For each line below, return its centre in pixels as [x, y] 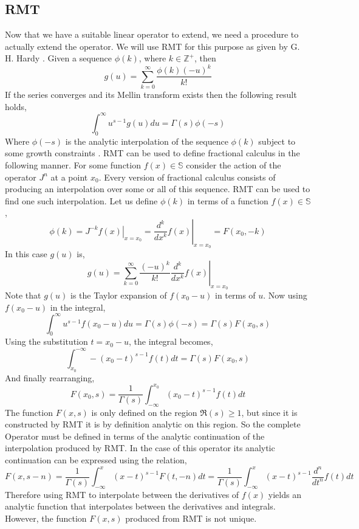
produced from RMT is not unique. [191, 518]
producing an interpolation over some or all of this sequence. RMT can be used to [158, 189]
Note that [23, 295]
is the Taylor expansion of [119, 295]
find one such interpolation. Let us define [81, 200]
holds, [16, 106]
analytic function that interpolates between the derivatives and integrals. [140, 506]
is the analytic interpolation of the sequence [147, 141]
